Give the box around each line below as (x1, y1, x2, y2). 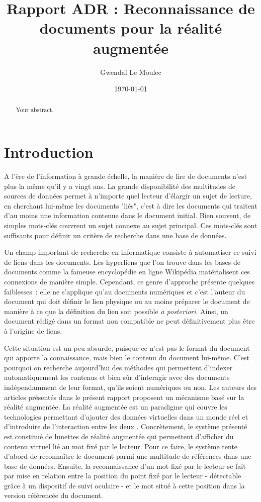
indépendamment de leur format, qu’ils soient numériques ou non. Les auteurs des (4, 381, 257, 392)
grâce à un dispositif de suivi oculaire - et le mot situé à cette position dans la (4, 480, 245, 490)
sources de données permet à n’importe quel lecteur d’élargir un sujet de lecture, (4, 190, 252, 201)
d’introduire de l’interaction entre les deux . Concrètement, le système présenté (4, 421, 247, 432)
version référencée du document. (4, 490, 103, 500)
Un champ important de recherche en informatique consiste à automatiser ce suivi (4, 247, 256, 257)
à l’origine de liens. (4, 325, 62, 336)
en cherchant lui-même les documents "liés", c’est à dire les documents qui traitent (4, 200, 257, 211)
